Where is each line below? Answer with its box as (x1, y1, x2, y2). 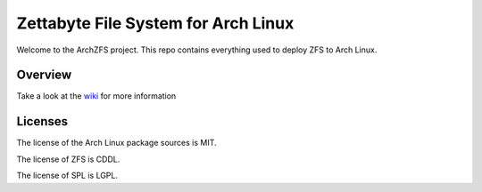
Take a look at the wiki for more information (16, 91, 177, 101)
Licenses (16, 114, 69, 129)
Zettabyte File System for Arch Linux (16, 13, 295, 33)
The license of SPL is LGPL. (16, 170, 118, 181)
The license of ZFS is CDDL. (16, 154, 120, 164)
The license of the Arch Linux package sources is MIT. (16, 138, 218, 148)
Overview (16, 68, 72, 83)
